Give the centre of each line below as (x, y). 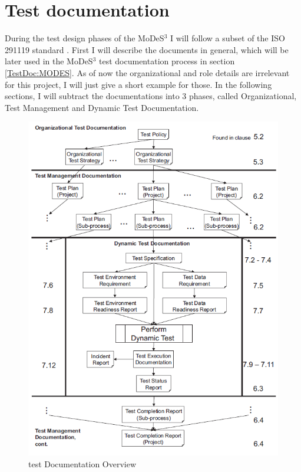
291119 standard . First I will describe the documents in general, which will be (147, 49)
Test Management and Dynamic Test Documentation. (102, 107)
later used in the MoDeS (49, 61)
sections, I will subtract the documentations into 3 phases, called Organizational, (151, 96)
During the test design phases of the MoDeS (85, 38)
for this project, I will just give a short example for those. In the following (138, 84)
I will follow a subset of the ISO (227, 38)
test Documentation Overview (82, 463)
